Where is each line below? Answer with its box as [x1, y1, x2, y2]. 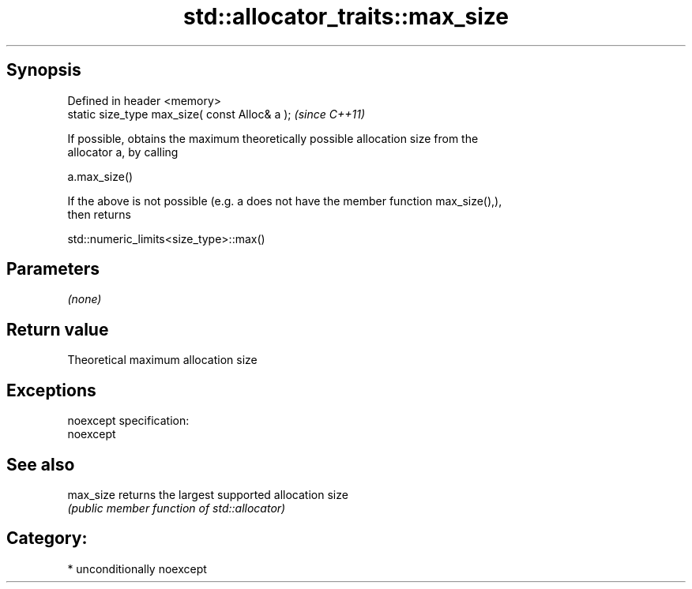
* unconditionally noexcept [67, 561, 207, 576]
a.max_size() [67, 169, 134, 183]
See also [6, 454, 75, 475]
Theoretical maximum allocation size [67, 353, 258, 367]
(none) [67, 292, 102, 306]
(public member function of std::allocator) [67, 501, 286, 515]
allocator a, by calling [67, 144, 179, 159]
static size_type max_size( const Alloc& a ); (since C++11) [67, 107, 365, 121]
